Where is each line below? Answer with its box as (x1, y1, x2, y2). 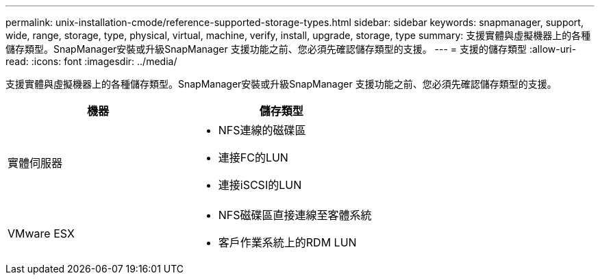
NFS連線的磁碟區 (218, 123, 306, 137)
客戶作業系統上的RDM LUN (218, 236, 357, 249)
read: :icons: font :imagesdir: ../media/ (5, 55, 177, 67)
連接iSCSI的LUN (218, 178, 302, 192)
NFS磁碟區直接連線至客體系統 (218, 208, 372, 222)
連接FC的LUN (218, 151, 288, 164)
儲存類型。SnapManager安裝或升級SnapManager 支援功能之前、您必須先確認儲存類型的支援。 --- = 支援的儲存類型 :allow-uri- (5, 43, 577, 55)
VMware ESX (8, 227, 75, 240)
